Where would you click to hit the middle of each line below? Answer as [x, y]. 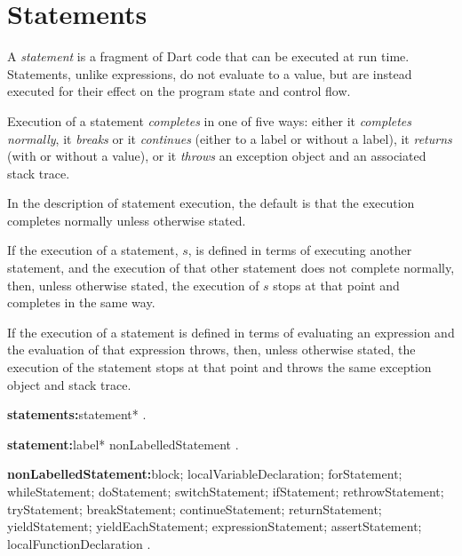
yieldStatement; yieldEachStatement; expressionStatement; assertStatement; [215, 526]
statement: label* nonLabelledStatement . [123, 444]
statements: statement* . [77, 414]
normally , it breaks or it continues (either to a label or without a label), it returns [230, 138]
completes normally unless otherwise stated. [127, 220]
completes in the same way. [81, 302]
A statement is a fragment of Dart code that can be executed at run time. [208, 56]
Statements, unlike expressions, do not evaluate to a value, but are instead [210, 73]
